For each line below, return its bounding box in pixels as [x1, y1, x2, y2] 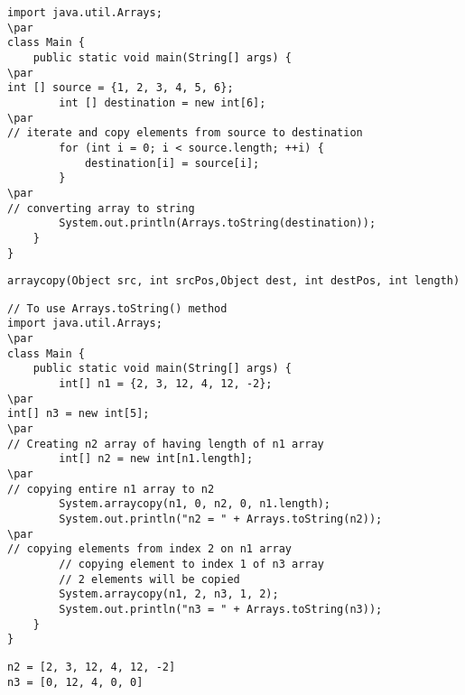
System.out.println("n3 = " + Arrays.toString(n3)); [59, 602, 383, 616]
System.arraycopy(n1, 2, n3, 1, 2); [59, 588, 279, 601]
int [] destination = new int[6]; [59, 96, 266, 109]
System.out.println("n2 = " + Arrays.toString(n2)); [59, 513, 383, 525]
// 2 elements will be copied [59, 572, 240, 586]
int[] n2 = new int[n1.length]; [59, 452, 254, 466]
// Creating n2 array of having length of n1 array [7, 437, 324, 450]
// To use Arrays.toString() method [7, 301, 228, 315]
